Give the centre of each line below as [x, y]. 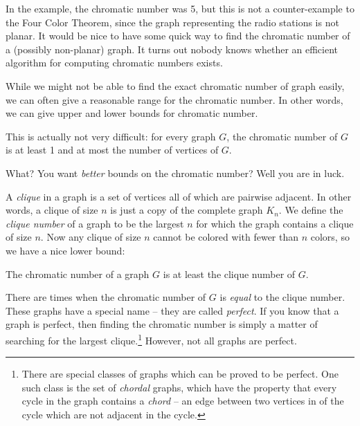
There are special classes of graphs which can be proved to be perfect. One [180, 374]
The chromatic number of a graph [78, 274]
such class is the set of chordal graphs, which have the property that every [179, 387]
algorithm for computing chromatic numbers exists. [114, 63]
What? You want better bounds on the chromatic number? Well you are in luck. [175, 173]
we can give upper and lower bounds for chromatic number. [132, 113]
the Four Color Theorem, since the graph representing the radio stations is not [172, 22]
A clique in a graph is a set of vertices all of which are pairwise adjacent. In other [179, 196]
